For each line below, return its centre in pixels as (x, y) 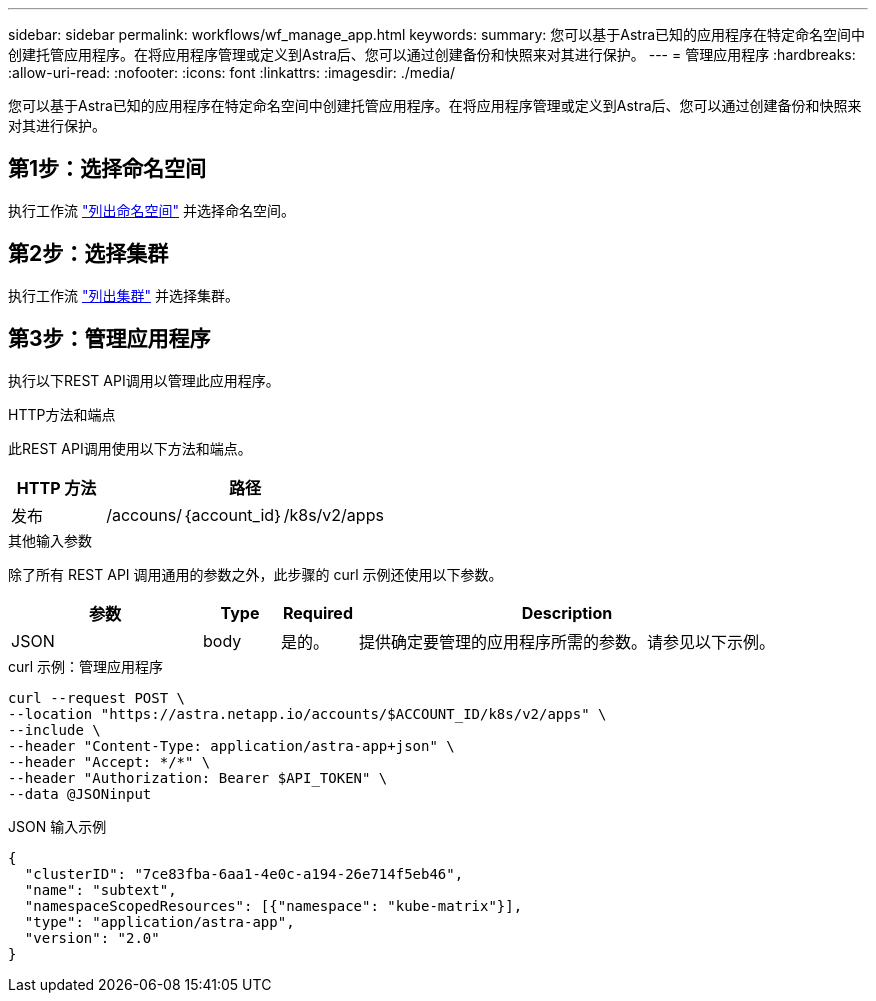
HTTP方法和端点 (62, 414)
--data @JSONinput (80, 793)
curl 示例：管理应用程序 (86, 666)
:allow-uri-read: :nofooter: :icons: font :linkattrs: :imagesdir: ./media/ (232, 72)
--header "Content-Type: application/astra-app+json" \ (231, 745)
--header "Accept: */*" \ (109, 761)
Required (318, 612)
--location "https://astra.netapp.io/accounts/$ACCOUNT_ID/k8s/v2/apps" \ (307, 713)
